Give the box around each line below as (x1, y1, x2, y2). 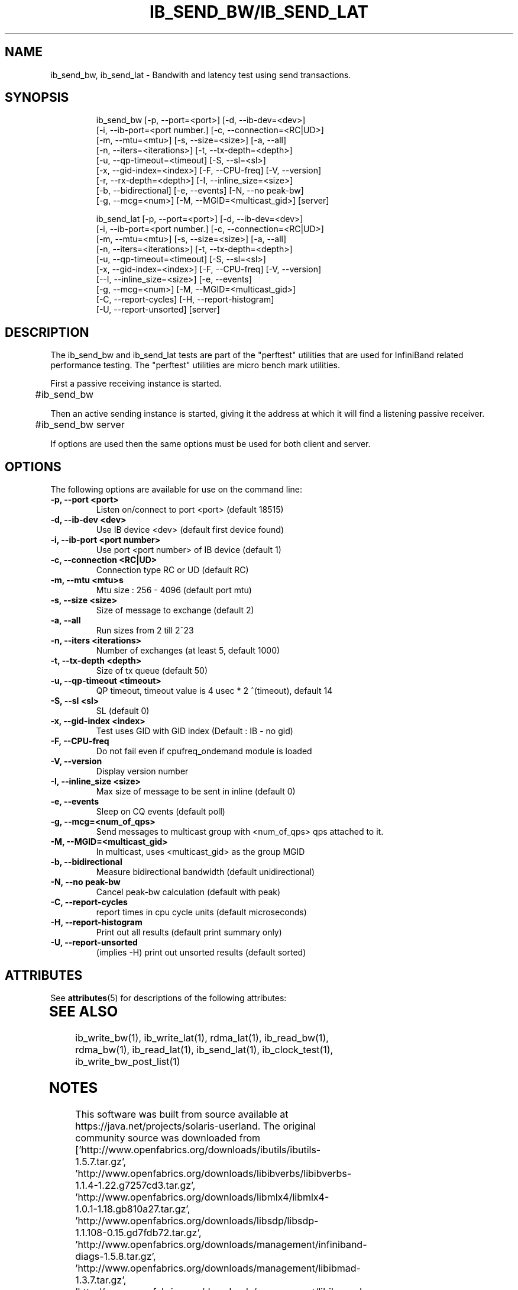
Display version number (96, 766, 189, 777)
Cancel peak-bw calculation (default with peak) (96, 887, 281, 897)
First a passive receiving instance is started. (50, 378, 222, 389)
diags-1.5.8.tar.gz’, (75, 1250, 156, 1262)
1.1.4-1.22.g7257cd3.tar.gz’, (75, 1179, 196, 1191)
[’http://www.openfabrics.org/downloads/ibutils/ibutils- (75, 1143, 321, 1156)
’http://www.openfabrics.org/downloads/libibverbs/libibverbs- (75, 1167, 352, 1179)
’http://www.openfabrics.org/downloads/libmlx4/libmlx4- (75, 1191, 329, 1203)
